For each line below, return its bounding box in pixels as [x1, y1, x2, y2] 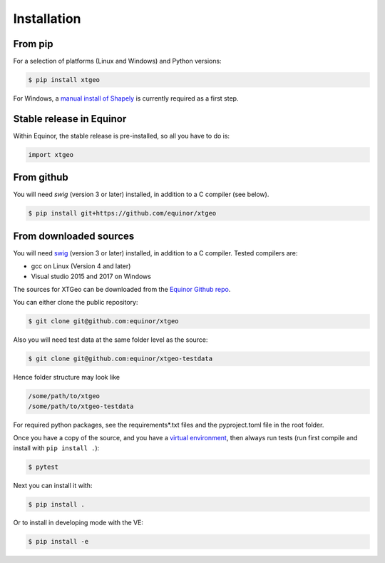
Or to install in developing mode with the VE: [13, 518, 144, 527]
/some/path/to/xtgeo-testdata [28, 402, 134, 410]
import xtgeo [28, 151, 74, 158]
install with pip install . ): [13, 443, 100, 452]
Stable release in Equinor [13, 113, 127, 125]
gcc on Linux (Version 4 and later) [31, 262, 131, 270]
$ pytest [28, 462, 59, 471]
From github [13, 171, 69, 183]
